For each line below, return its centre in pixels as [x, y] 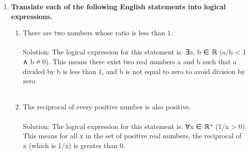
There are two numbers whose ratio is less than [94, 33]
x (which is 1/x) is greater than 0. [74, 145]
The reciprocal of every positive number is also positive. [107, 107]
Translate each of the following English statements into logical [118, 6]
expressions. [32, 16]
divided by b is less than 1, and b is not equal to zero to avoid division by [134, 71]
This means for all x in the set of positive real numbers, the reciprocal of [132, 136]
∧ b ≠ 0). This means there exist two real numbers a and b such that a [130, 61]
